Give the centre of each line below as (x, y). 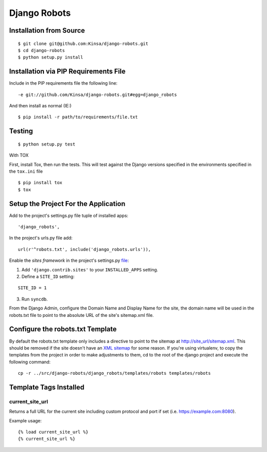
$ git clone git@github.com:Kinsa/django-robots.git (83, 44)
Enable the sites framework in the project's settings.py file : (69, 260)
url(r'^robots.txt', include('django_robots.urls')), (84, 249)
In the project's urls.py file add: (41, 238)
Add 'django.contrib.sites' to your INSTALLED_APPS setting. (90, 269)
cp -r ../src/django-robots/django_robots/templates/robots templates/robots (114, 373)
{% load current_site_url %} (53, 432)
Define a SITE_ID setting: (48, 277)
